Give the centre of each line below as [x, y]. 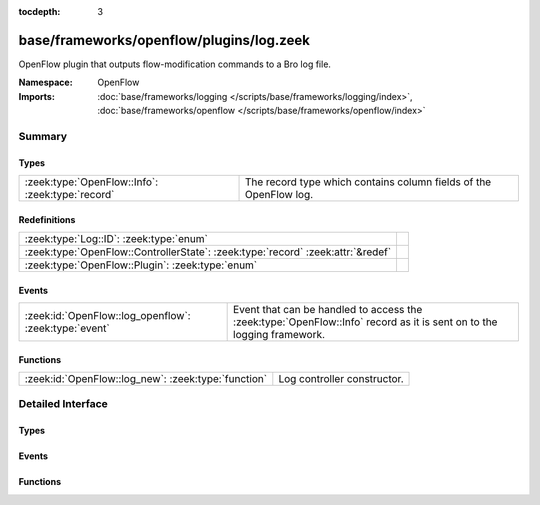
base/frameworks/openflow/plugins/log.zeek [164, 40]
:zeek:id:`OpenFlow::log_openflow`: [107, 316]
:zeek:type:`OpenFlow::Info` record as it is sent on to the [365, 322]
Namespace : [46, 82]
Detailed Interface [63, 404]
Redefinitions [47, 219]
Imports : [36, 96]
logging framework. [279, 335]
